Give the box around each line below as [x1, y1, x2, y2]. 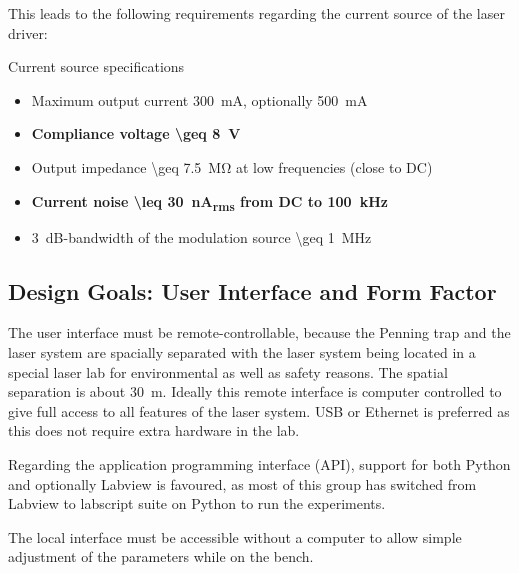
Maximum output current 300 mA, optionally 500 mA [31, 89, 368, 110]
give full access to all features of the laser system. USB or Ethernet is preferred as [8, 400, 510, 421]
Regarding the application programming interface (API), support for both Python [8, 454, 511, 475]
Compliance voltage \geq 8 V [31, 123, 241, 144]
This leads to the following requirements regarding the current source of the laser [8, 3, 505, 23]
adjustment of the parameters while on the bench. [8, 546, 314, 567]
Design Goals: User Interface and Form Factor [8, 275, 497, 306]
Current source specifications [8, 56, 185, 77]
